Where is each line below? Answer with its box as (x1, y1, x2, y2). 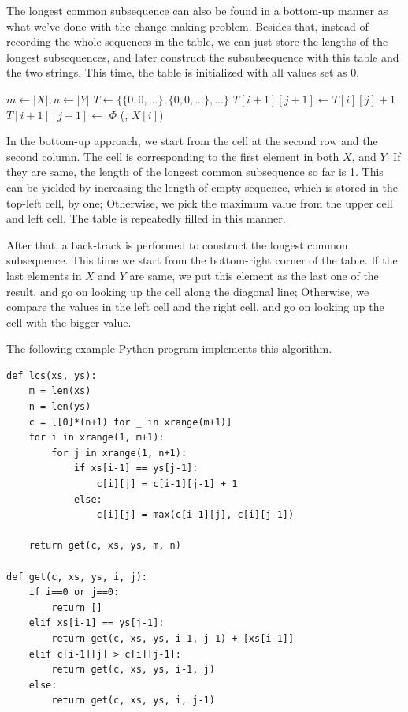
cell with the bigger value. (6, 313, 132, 330)
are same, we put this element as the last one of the (129, 267, 379, 283)
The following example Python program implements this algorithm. (6, 340, 332, 357)
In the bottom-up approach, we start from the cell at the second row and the (6, 133, 378, 149)
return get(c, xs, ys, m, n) (28, 540, 181, 552)
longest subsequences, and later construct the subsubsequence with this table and (6, 48, 399, 65)
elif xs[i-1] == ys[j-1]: (28, 617, 165, 629)
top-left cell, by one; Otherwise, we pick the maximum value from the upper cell (6, 194, 393, 211)
